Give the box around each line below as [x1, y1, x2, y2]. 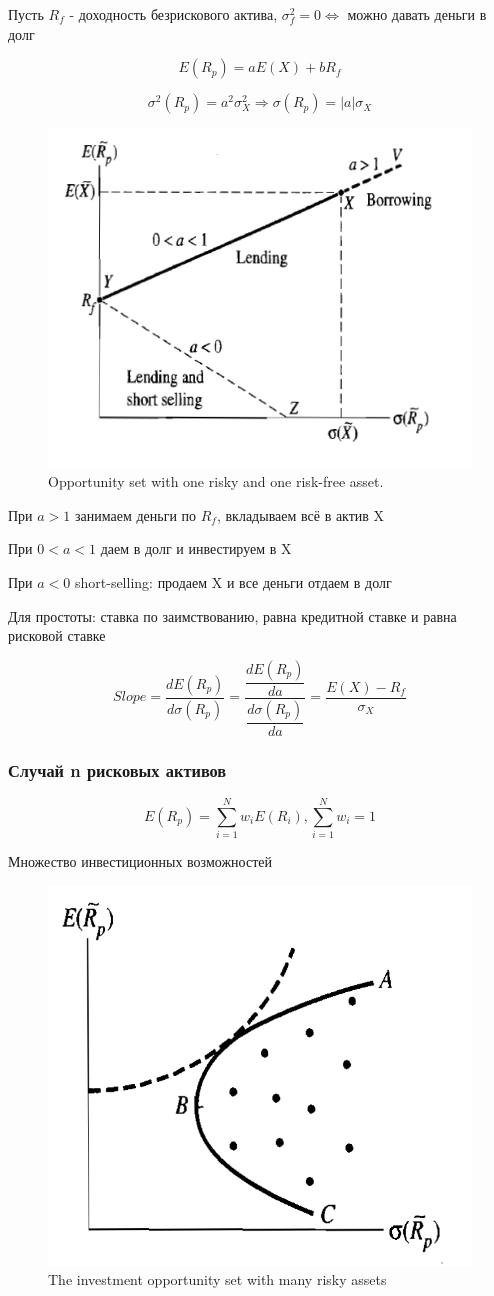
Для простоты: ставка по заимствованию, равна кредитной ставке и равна [8, 605, 457, 626]
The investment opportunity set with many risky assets [48, 1269, 387, 1290]
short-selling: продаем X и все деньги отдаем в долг [74, 572, 392, 593]
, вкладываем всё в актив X [216, 504, 385, 525]
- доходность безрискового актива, [69, 4, 278, 24]
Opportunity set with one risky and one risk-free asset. [48, 471, 384, 492]
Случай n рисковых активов [8, 757, 227, 782]
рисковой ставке [8, 625, 106, 646]
